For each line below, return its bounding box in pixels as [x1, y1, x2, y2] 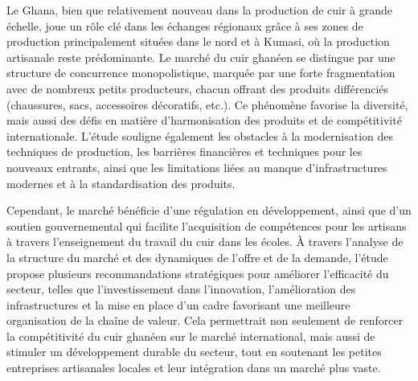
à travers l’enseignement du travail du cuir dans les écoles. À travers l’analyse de [6, 233, 404, 250]
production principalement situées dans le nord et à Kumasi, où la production [6, 33, 390, 50]
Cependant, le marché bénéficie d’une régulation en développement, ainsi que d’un [6, 202, 412, 219]
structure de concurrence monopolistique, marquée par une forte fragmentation [6, 64, 395, 81]
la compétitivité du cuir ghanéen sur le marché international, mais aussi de [6, 327, 375, 344]
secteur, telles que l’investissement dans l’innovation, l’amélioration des [6, 281, 356, 297]
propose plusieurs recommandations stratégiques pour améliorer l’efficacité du [6, 264, 389, 281]
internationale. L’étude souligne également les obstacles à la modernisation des [6, 127, 393, 144]
